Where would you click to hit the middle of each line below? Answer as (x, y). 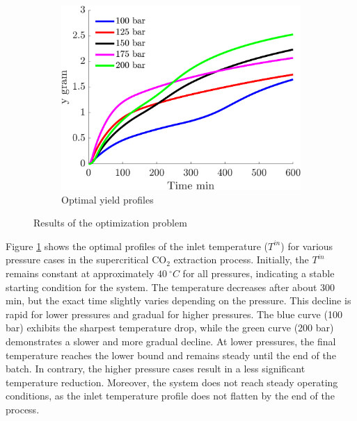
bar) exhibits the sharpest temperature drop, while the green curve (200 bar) (170, 328)
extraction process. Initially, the (241, 259)
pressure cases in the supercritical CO (86, 259)
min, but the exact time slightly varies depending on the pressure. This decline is (178, 300)
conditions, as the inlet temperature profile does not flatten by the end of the (170, 396)
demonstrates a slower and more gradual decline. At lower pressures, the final (171, 341)
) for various (307, 246)
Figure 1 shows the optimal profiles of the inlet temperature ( (137, 246)
